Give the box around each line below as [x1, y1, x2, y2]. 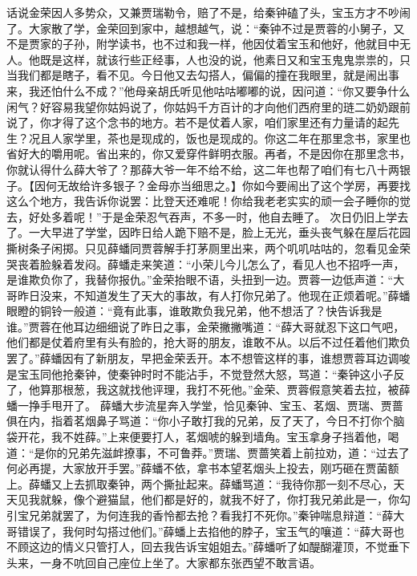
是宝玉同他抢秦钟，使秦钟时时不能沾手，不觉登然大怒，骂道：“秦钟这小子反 [6, 365, 405, 382]
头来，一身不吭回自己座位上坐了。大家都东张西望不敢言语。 [6, 554, 315, 570]
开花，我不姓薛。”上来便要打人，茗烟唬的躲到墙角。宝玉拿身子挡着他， [17, 428, 388, 445]
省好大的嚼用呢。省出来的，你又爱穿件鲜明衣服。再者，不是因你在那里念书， [6, 145, 411, 162]
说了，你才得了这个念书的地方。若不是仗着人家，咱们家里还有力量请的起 [6, 114, 388, 131]
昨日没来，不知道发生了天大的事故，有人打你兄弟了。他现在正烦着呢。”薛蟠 [17, 286, 411, 303]
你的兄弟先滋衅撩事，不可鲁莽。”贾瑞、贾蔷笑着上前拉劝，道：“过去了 [45, 444, 410, 460]
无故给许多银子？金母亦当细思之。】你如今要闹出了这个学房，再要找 [56, 176, 411, 193]
